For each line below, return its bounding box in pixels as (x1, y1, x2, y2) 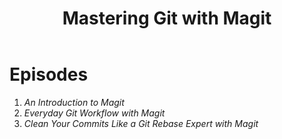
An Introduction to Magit (23, 96, 125, 108)
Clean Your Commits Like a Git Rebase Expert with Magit (23, 117, 259, 129)
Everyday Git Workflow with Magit (23, 107, 166, 119)
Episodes (9, 63, 89, 86)
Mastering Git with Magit (62, 7, 272, 30)
